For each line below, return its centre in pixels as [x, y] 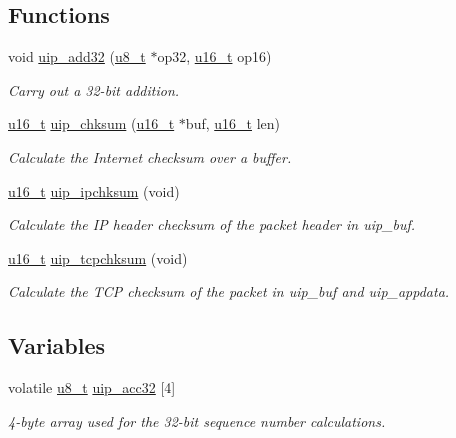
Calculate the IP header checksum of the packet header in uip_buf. [212, 224]
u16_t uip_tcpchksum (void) [98, 257]
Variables [57, 345]
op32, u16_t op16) [214, 56]
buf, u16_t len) [232, 123]
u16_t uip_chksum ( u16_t [91, 123]
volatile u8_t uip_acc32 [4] [92, 387]
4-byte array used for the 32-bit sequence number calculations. [197, 420]
